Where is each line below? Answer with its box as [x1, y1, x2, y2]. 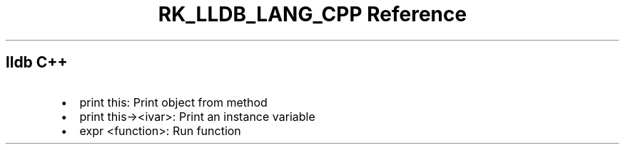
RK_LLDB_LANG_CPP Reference [158, 2, 467, 26]
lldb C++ [6, 53, 68, 72]
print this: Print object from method [79, 95, 268, 109]
